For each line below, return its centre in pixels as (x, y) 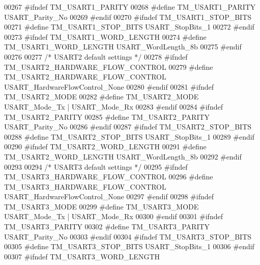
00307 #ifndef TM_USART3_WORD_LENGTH (82, 256)
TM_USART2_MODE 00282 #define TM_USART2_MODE (102, 97)
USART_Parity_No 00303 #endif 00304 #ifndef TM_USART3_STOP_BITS (128, 236)
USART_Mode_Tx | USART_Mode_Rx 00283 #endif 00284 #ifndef (113, 106)
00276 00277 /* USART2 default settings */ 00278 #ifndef (96, 56)
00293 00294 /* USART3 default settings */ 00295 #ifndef (96, 166)
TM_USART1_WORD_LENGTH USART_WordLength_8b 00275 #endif (123, 47)
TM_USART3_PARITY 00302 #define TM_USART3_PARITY (107, 227)
